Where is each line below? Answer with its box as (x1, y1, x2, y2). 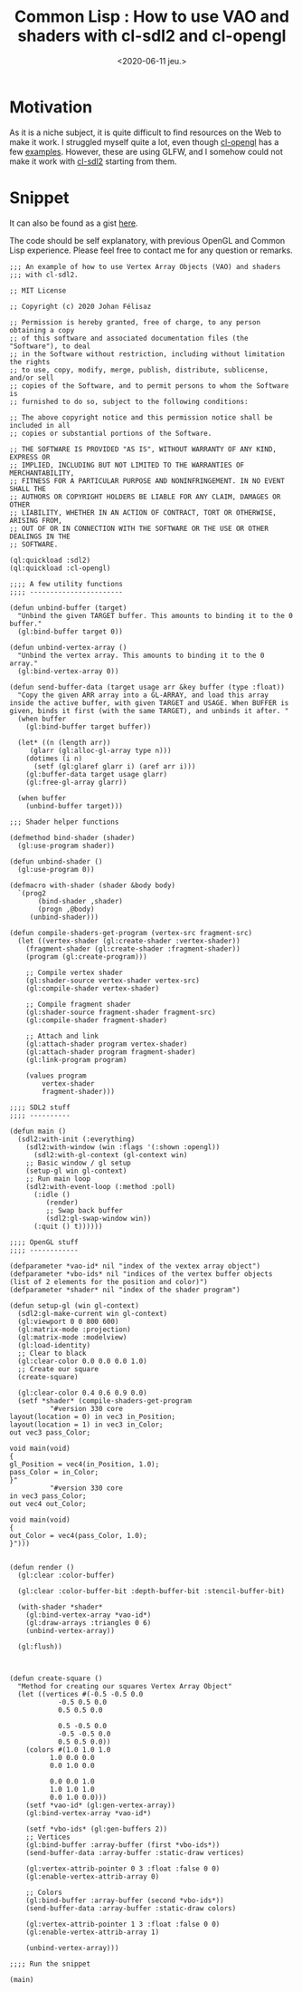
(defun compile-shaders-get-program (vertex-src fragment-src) (9, 928, 253, 937)
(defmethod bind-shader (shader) (9, 833, 136, 842)
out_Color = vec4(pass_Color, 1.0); (9, 1531, 147, 1540)
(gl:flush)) (17, 1642, 63, 1651)
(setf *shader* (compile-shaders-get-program (17, 1396, 193, 1406)
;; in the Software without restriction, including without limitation (9, 349, 285, 359)
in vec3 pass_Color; (9, 1491, 88, 1501)
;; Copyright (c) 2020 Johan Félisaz (9, 302, 152, 311)
